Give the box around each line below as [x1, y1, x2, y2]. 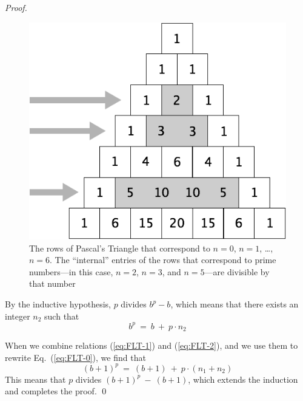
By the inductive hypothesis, [5, 298, 111, 310]
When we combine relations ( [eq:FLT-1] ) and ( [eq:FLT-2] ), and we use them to [5, 339, 298, 352]
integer [5, 309, 30, 322]
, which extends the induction [188, 372, 298, 385]
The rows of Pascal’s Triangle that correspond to [29, 241, 210, 254]
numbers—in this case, [29, 265, 113, 278]
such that [44, 309, 79, 322]
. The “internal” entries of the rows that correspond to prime [50, 253, 276, 266]
